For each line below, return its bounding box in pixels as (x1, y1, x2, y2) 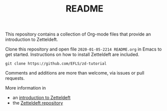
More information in (5, 85, 46, 91)
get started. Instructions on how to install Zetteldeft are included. (5, 51, 139, 57)
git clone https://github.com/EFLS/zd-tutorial (5, 61, 107, 66)
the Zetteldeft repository (12, 100, 63, 106)
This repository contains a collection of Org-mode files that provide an (5, 31, 151, 37)
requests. (5, 75, 25, 81)
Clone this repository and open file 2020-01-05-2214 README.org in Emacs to (5, 46, 162, 52)
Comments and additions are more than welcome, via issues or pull (5, 70, 144, 76)
